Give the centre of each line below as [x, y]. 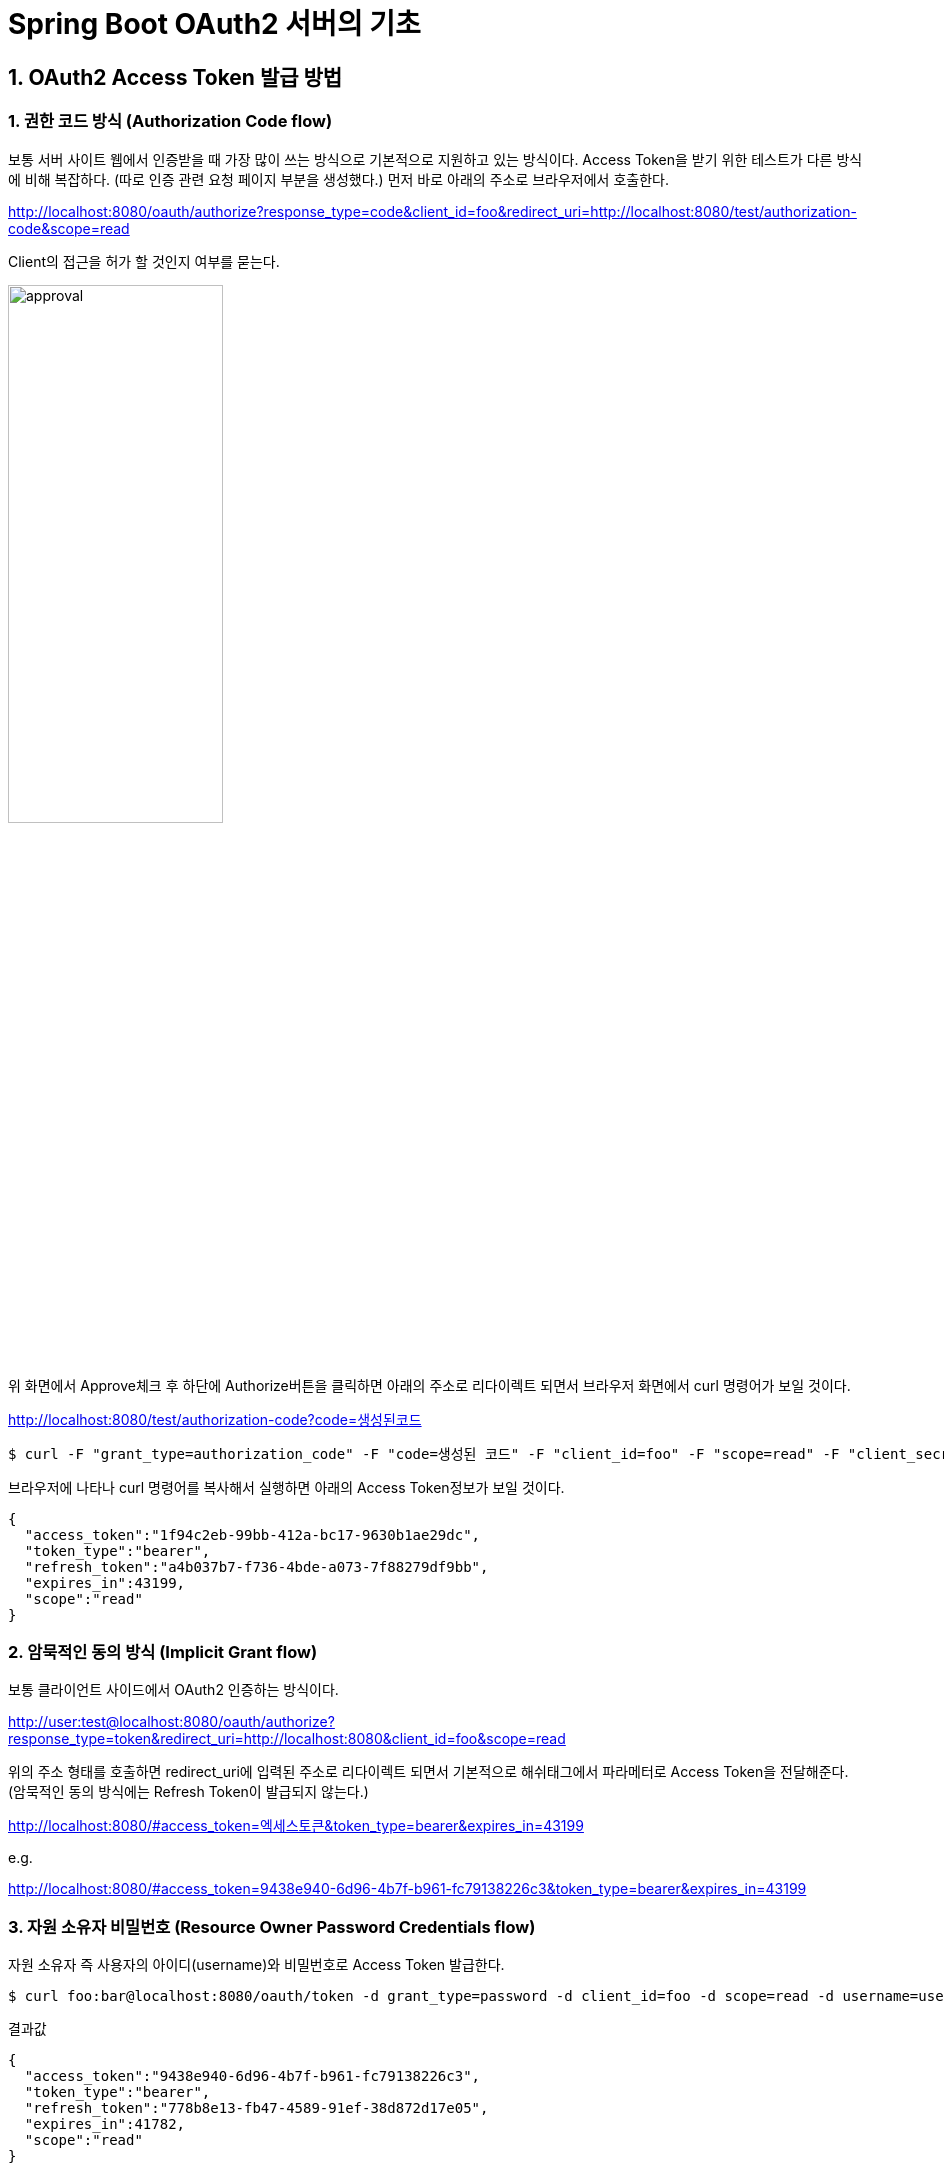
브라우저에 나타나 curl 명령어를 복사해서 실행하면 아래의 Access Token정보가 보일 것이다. [286, 1487]
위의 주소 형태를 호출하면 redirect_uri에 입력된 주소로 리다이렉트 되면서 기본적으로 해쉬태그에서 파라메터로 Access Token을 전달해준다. [428, 1772]
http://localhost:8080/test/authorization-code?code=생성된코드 [215, 1419]
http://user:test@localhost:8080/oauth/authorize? [171, 1722]
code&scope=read [69, 228]
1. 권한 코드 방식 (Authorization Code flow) [170, 121]
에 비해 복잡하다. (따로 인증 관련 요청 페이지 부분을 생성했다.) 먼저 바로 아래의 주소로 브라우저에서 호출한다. [338, 179]
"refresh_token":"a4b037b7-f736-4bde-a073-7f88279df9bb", [256, 1566]
